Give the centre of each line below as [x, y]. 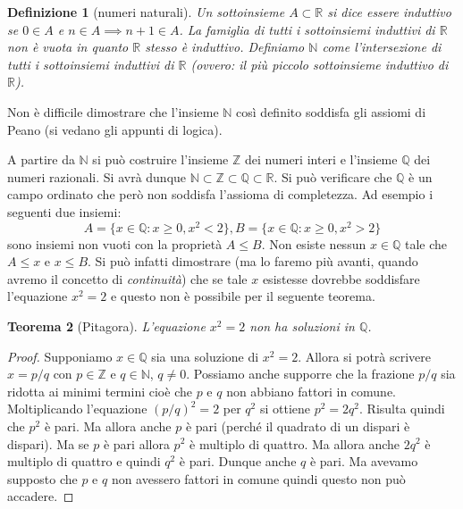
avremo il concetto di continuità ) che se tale [127, 278]
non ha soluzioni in [302, 325]
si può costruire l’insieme [160, 159]
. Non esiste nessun [314, 243]
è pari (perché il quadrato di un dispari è [298, 426]
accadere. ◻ [41, 496]
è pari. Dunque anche [238, 461]
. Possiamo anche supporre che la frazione [300, 374]
